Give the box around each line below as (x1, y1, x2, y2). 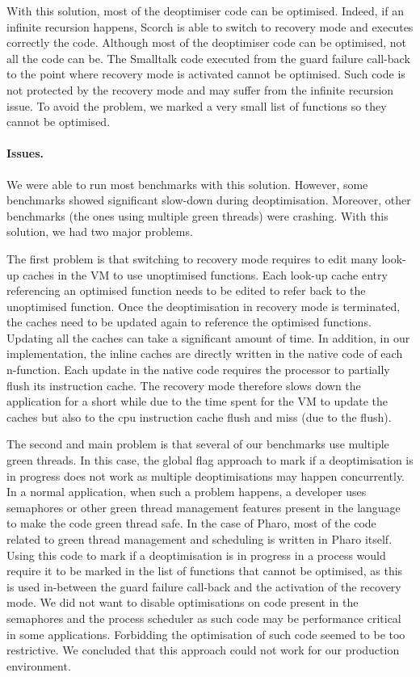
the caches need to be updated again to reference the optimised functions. (6, 313, 372, 330)
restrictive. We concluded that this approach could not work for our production (6, 641, 400, 658)
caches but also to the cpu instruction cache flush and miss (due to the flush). (6, 408, 392, 425)
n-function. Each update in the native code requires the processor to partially (6, 361, 390, 378)
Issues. (6, 145, 44, 162)
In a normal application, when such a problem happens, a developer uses (6, 483, 367, 500)
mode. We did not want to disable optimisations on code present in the (6, 594, 359, 611)
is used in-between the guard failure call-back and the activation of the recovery (6, 578, 401, 595)
